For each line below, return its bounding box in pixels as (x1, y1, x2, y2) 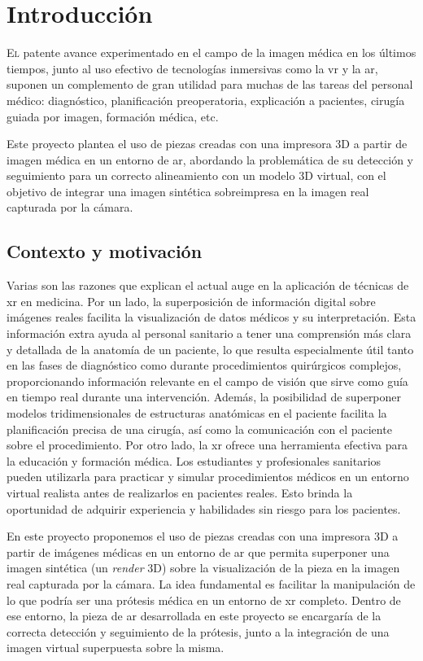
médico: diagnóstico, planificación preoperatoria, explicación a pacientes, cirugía (7, 91, 405, 108)
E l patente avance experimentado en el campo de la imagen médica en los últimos (7, 44, 416, 61)
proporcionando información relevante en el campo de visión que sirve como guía (7, 372, 408, 389)
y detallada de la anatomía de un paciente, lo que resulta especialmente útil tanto (7, 340, 414, 357)
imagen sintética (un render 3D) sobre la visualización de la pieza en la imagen (7, 559, 400, 576)
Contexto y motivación (7, 239, 203, 264)
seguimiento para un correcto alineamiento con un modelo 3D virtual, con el (7, 167, 386, 184)
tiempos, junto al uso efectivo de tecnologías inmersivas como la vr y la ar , (7, 59, 378, 77)
